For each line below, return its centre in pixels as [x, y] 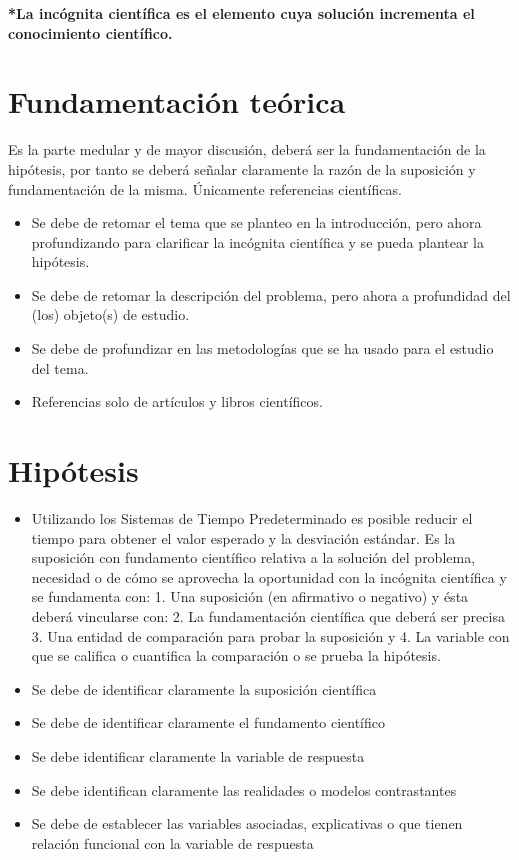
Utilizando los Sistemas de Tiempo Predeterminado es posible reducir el [252, 517]
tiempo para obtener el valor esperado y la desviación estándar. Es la [243, 537]
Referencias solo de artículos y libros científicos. [177, 401]
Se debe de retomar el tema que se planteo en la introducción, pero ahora [256, 222]
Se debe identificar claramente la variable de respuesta [198, 755]
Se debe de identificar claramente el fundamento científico [208, 722]
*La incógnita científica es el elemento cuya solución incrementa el [241, 13]
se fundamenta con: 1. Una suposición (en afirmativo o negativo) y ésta [250, 596]
